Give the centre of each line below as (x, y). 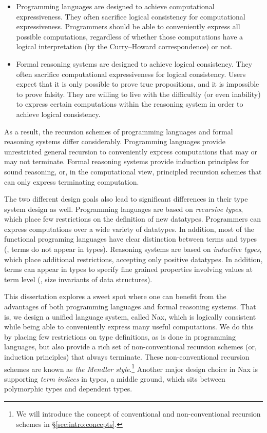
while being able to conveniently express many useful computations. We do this (129, 327)
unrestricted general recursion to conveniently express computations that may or (131, 151)
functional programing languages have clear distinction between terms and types (131, 239)
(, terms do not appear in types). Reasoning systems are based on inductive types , (133, 249)
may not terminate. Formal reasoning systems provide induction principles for (127, 161)
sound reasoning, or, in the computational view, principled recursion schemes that (133, 171)
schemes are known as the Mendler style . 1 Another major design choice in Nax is (131, 368)
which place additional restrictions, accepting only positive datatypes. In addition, (133, 259)
